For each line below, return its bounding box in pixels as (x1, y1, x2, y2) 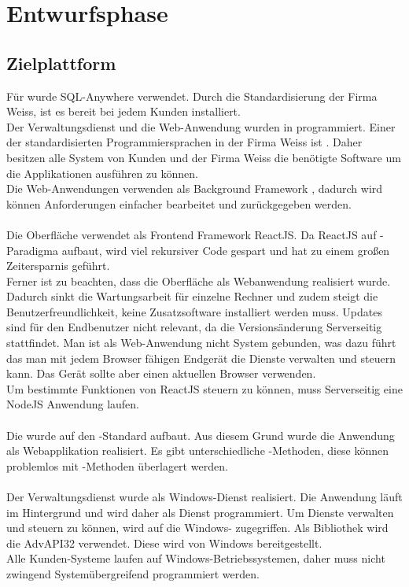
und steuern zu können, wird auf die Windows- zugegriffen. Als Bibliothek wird (6, 519, 389, 536)
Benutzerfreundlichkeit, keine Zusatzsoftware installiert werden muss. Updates (6, 303, 383, 319)
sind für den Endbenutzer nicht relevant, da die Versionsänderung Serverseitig (6, 319, 382, 335)
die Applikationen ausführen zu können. (6, 164, 199, 181)
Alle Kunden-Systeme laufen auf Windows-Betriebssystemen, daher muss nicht (6, 550, 385, 567)
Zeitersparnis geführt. (6, 257, 110, 274)
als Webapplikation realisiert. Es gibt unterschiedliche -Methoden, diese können (6, 442, 389, 459)
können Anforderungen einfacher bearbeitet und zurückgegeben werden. (6, 195, 352, 212)
